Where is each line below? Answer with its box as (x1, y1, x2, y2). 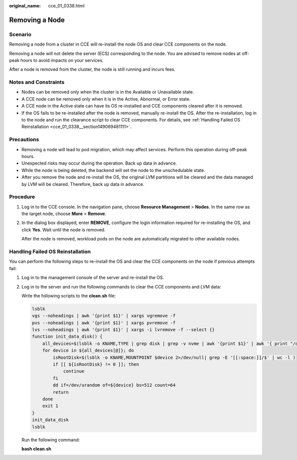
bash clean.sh (21, 446, 51, 452)
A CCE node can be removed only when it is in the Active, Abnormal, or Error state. (21, 96, 191, 102)
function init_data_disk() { (32, 334, 103, 340)
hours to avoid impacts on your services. (20, 57, 104, 63)
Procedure (9, 193, 35, 200)
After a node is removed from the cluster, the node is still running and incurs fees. (9, 66, 176, 72)
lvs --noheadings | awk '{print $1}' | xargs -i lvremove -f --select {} (32, 327, 215, 333)
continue (63, 368, 85, 374)
